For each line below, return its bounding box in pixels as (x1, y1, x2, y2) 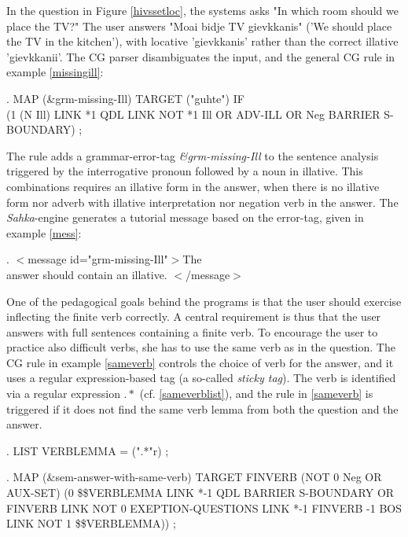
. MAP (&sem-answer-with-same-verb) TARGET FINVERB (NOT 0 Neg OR (6, 469, 382, 485)
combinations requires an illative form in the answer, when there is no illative (6, 178, 380, 194)
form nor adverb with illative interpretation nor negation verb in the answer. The (6, 193, 399, 210)
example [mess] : (6, 224, 82, 241)
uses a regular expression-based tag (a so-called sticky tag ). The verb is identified (6, 370, 396, 386)
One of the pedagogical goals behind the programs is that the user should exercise (6, 292, 402, 309)
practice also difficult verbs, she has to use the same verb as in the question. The (6, 339, 395, 355)
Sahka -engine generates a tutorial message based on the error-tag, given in (6, 209, 364, 226)
